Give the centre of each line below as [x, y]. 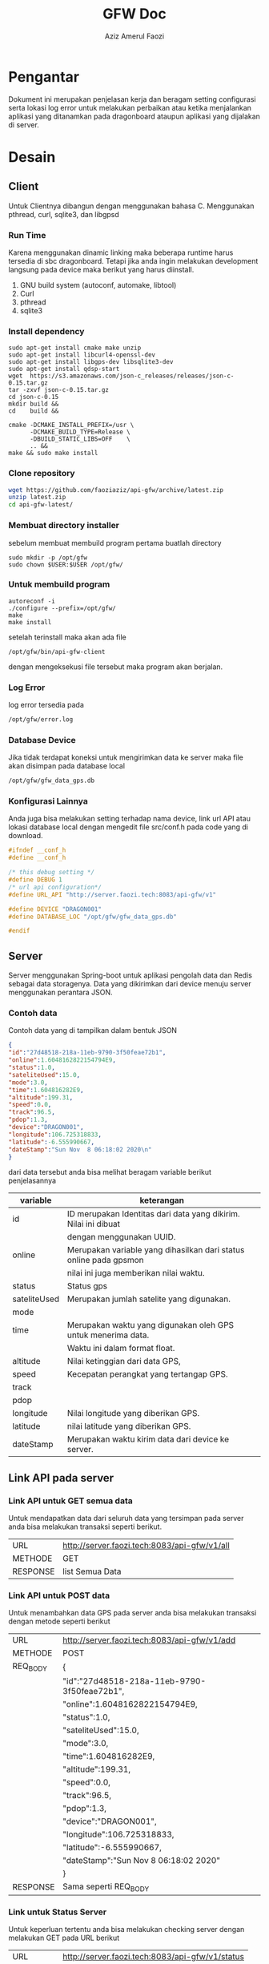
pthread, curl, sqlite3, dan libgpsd [64, 214]
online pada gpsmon [105, 1260]
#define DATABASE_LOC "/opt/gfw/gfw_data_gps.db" [93, 917]
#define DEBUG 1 [35, 880]
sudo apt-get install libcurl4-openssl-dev [82, 355]
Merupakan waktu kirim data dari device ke [148, 1439]
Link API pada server [61, 1478]
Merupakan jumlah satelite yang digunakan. [149, 1299]
